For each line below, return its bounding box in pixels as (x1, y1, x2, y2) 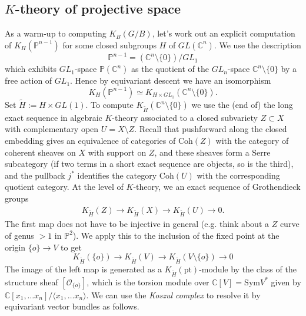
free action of (5, 74, 52, 87)
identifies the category (77, 169, 157, 181)
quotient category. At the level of (5, 180, 124, 193)
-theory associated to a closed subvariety (112, 111, 258, 123)
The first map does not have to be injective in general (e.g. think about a (5, 218, 270, 230)
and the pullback (5, 169, 65, 181)
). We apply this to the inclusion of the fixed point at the (72, 229, 280, 241)
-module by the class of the (199, 262, 297, 275)
